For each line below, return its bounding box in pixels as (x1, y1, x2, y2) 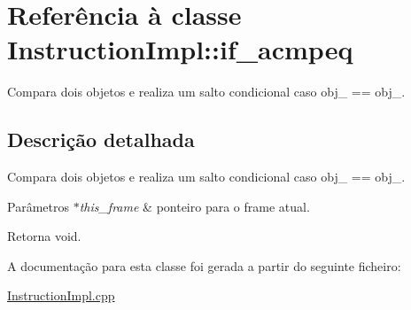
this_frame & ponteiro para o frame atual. (79, 197, 310, 215)
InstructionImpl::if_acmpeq (7, 31, 353, 67)
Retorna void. (7, 227, 81, 245)
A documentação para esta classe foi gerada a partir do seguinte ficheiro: (7, 256, 401, 275)
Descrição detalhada (7, 126, 195, 153)
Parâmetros (7, 197, 69, 215)
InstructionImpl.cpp (7, 286, 115, 305)
